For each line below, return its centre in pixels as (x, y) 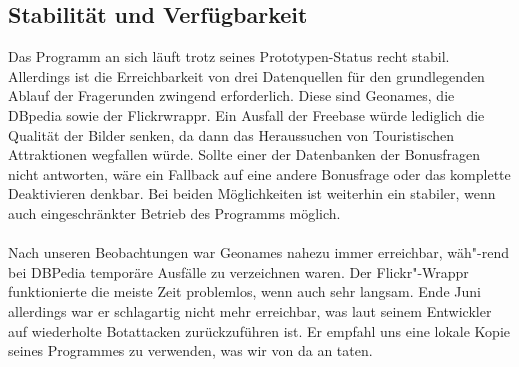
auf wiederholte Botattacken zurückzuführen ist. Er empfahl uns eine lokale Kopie (259, 330)
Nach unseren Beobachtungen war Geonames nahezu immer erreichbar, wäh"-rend (258, 252)
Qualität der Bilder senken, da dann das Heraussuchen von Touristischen (231, 134)
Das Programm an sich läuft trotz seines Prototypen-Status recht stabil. (229, 56)
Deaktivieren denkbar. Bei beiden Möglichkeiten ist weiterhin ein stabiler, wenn (252, 193)
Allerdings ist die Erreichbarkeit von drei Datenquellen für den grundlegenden (246, 75)
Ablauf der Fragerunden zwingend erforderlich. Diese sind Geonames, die (231, 95)
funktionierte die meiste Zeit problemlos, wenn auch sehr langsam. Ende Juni (244, 291)
